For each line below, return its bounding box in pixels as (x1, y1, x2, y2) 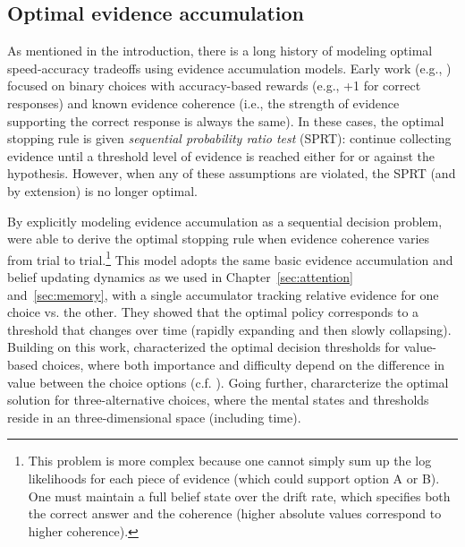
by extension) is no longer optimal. (7, 181, 198, 200)
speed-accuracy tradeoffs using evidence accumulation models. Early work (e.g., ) (7, 58, 452, 77)
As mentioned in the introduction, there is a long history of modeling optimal (7, 41, 433, 60)
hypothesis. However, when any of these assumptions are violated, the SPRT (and (7, 164, 456, 183)
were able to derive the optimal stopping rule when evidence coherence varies (7, 229, 430, 248)
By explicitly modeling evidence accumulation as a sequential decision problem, (7, 211, 443, 230)
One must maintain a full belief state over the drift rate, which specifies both (28, 486, 451, 505)
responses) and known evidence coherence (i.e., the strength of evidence (7, 93, 400, 112)
